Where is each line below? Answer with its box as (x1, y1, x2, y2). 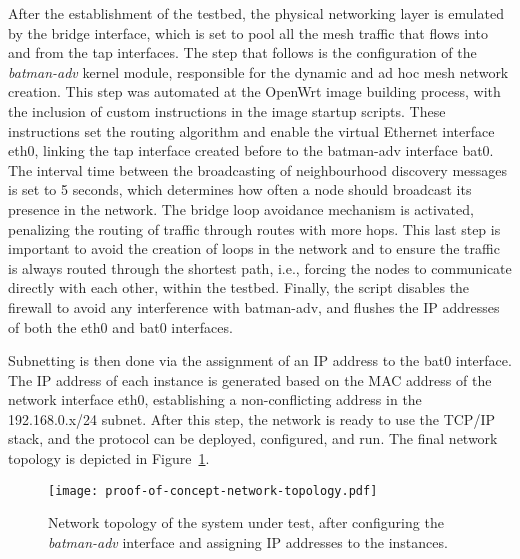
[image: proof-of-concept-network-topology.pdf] (48, 483, 378, 498)
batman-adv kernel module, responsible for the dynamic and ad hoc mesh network (8, 61, 509, 82)
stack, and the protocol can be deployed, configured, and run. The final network (8, 428, 498, 449)
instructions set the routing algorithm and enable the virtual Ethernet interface (8, 120, 495, 141)
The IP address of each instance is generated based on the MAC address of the (8, 369, 492, 390)
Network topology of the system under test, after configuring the (48, 512, 444, 533)
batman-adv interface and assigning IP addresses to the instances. (48, 531, 448, 552)
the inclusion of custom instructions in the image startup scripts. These (8, 100, 446, 121)
